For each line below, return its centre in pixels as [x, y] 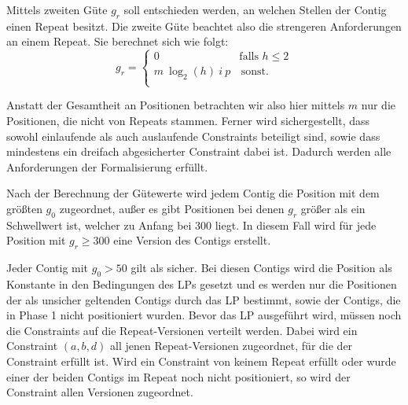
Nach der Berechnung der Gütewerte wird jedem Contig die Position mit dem [193, 193]
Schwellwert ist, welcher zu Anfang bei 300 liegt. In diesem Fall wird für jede [191, 225]
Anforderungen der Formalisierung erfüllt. [107, 166]
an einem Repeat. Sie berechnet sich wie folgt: [118, 41]
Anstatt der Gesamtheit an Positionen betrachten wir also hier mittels [176, 105]
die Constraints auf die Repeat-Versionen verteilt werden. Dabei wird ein [182, 330]
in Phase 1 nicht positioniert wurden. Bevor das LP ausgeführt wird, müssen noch [204, 315]
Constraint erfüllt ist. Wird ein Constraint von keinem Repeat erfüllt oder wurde [201, 361]
